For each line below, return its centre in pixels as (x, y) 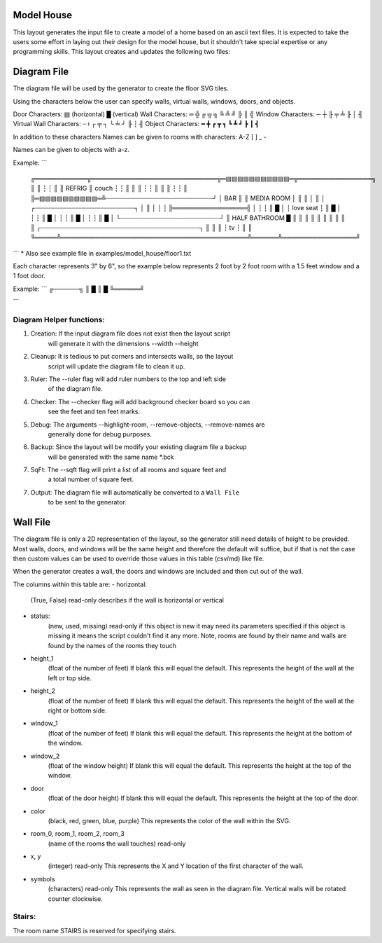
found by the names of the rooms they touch (112, 645)
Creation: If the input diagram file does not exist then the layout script (130, 333)
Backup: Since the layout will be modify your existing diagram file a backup (139, 447)
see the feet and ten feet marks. (94, 412)
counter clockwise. (75, 899)
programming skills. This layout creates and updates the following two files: (122, 52)
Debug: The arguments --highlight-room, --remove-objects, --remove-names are (148, 425)
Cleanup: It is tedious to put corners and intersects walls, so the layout (132, 357)
